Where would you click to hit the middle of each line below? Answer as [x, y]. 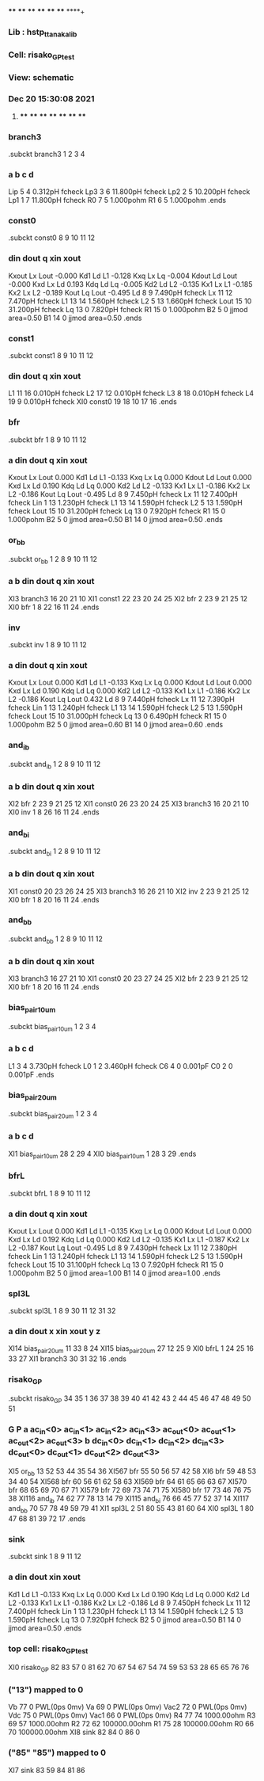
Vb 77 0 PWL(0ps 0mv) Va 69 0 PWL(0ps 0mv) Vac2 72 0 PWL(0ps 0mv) [128, 1707]
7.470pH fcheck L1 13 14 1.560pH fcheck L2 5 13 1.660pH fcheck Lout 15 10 [130, 301]
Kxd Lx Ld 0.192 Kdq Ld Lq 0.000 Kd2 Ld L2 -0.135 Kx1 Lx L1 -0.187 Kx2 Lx [129, 1239]
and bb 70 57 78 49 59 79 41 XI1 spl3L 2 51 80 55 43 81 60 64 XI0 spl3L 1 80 [131, 1510]
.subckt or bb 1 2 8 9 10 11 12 [53, 560]
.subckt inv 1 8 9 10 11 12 [47, 644]
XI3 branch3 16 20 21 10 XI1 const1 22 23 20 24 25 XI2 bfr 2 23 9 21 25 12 [128, 598]
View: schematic [41, 78]
